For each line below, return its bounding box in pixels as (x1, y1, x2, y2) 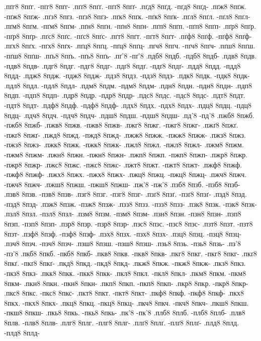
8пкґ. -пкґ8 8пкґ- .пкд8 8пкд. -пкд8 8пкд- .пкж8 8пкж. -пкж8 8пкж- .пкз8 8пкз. (4, 258, 246, 268)
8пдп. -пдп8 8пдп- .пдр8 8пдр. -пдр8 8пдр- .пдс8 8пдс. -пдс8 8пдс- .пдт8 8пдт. (4, 90, 245, 100)
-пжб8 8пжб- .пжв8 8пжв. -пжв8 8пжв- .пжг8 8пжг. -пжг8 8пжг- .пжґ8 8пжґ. (4, 120, 238, 130)
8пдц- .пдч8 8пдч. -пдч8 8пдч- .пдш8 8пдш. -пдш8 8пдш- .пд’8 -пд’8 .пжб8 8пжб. (4, 109, 254, 120)
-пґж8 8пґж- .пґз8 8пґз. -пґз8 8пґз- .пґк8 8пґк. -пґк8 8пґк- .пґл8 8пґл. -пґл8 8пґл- (4, 11, 250, 21)
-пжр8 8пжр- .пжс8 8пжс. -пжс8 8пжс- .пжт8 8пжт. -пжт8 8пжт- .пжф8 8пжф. (4, 159, 242, 169)
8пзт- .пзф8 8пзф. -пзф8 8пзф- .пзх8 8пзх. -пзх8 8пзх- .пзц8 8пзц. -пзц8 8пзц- (4, 228, 242, 239)
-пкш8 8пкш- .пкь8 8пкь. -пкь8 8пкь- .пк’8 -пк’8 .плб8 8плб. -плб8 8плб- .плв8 (4, 307, 245, 318)
